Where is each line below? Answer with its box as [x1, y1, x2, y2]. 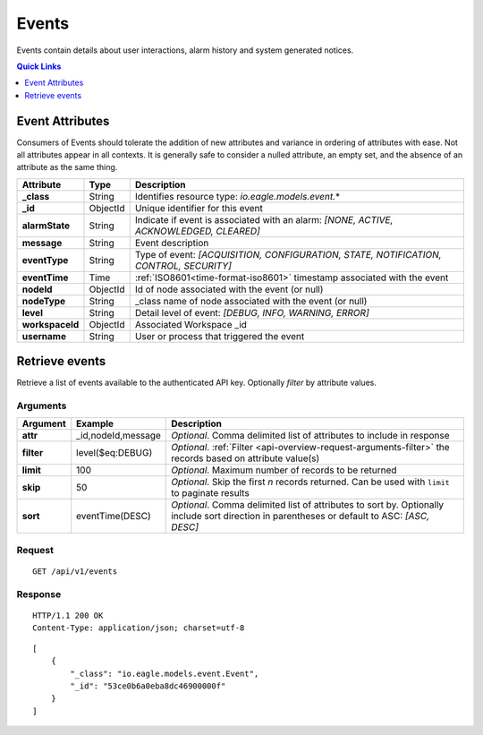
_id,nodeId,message [76, 430, 161, 442]
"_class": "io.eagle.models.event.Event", [70, 668, 259, 679]
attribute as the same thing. [16, 162, 118, 173]
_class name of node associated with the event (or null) [134, 295, 368, 307]
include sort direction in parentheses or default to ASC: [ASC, [171, 510, 430, 523]
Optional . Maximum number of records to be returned [171, 464, 397, 476]
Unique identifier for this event [134, 201, 263, 214]
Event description [134, 236, 209, 249]
